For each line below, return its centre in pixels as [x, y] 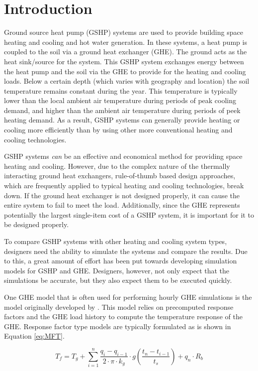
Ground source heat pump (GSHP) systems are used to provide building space [124, 32]
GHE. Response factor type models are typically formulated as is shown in [118, 326]
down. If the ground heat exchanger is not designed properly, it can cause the [122, 195]
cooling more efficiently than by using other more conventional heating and [118, 130]
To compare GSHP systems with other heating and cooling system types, [116, 241]
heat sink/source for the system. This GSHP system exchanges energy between [124, 61]
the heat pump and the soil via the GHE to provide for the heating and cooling [125, 71]
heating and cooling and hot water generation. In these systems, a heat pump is [126, 42]
